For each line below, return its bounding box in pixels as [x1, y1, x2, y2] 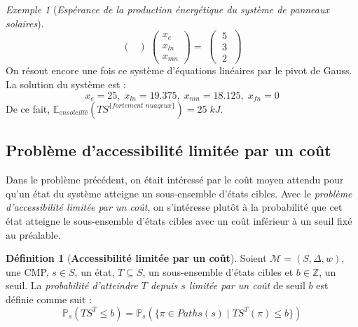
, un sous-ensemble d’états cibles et [142, 264, 294, 279]
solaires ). [6, 15, 44, 30]
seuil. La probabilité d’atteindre [6, 278, 138, 293]
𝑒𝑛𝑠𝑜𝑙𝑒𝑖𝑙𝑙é [59, 109, 88, 117]
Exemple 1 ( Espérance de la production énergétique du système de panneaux [6, 2, 330, 16]
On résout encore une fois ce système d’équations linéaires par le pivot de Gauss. [6, 63, 352, 78]
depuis [150, 278, 178, 293]
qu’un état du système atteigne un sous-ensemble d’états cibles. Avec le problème [6, 186, 352, 200]
